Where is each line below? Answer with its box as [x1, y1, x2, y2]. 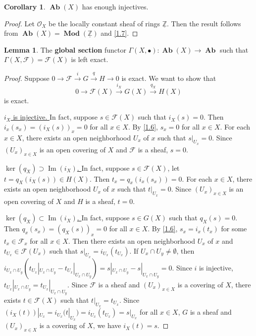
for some [221, 223, 247, 234]
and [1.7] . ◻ [101, 28, 138, 38]
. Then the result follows [167, 18, 241, 28]
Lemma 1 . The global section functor [4, 44, 126, 55]
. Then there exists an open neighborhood [68, 235, 195, 246]
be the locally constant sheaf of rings [49, 18, 160, 28]
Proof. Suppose [4, 72, 50, 83]
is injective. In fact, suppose [13, 112, 98, 122]
